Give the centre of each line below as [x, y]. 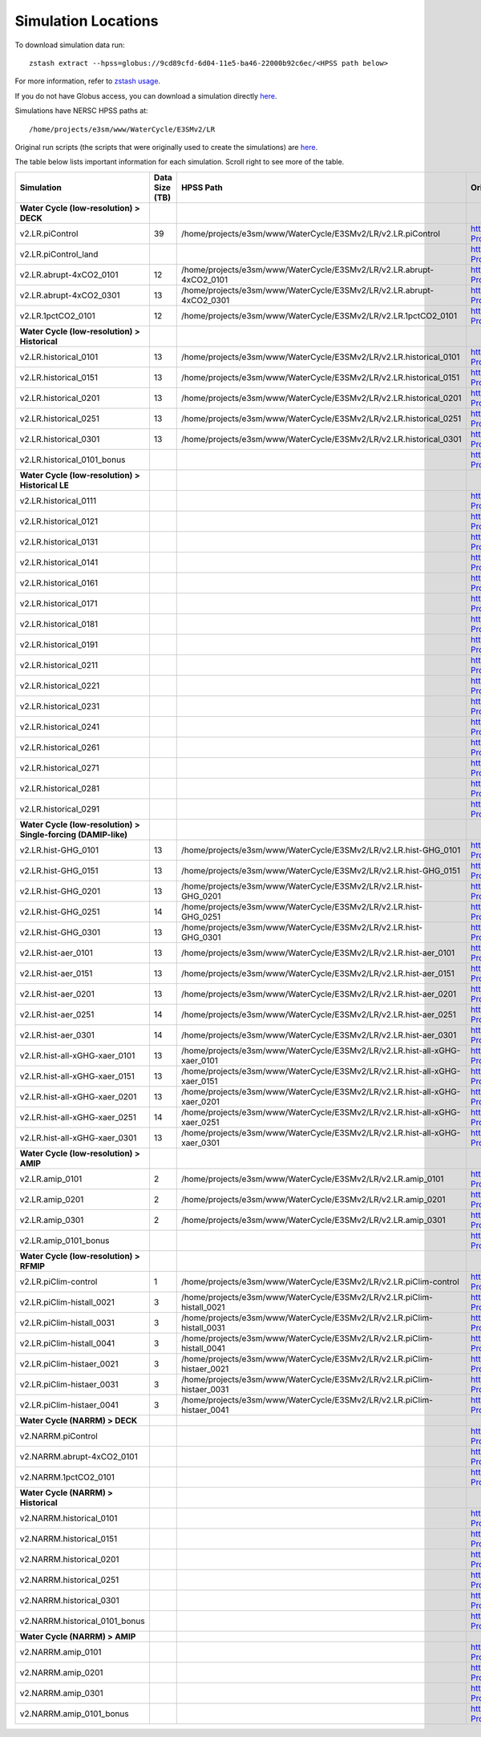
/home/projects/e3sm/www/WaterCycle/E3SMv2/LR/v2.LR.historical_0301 [321, 439]
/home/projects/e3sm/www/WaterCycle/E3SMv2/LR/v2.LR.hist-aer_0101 [318, 953]
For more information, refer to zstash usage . [87, 81]
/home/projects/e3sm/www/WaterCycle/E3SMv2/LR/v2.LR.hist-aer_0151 [317, 973]
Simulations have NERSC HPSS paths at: [81, 111]
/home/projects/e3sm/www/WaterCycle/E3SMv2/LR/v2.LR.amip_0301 [313, 1220]
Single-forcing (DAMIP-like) [74, 834]
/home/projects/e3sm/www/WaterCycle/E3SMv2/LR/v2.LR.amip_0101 [312, 1179]
